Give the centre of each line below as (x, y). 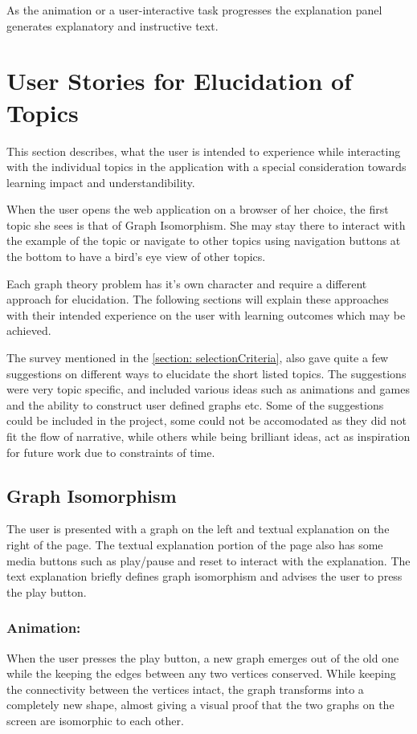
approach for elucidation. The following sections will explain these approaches (198, 299)
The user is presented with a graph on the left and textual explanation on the (198, 529)
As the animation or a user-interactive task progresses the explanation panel (194, 10)
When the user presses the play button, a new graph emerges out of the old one (203, 657)
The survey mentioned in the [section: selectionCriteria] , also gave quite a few (198, 358)
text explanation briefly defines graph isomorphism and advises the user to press (204, 576)
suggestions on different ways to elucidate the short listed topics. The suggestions (206, 373)
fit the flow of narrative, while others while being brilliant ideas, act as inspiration (208, 436)
